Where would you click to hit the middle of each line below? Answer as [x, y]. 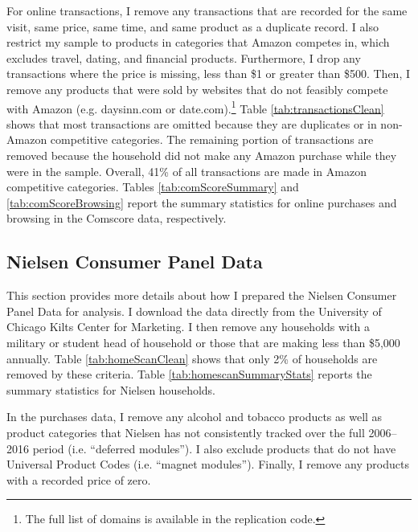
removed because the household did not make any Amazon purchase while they [202, 155]
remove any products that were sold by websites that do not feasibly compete [197, 89]
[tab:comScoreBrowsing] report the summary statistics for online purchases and [202, 202]
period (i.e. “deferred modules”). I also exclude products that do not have [214, 448]
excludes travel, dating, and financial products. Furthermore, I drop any [184, 57]
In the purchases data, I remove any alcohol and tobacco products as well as [195, 417]
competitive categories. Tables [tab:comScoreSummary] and [153, 187]
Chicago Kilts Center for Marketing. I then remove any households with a [188, 327]
